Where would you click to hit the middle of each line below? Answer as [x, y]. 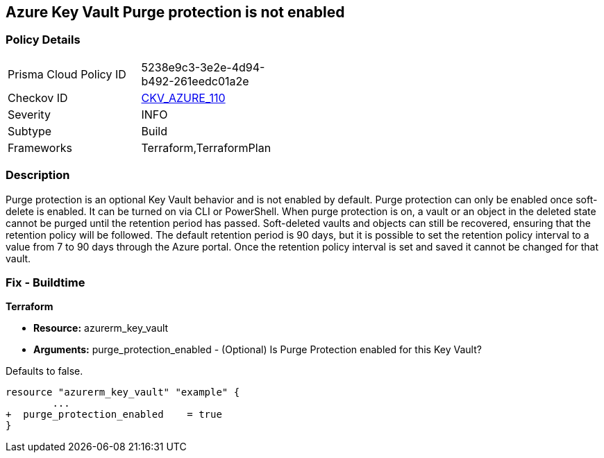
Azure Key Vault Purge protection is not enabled [175, 12]
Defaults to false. [44, 371]
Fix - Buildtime [45, 282]
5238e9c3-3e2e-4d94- [203, 67]
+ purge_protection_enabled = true [114, 415]
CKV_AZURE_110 [183, 97]
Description [38, 175]
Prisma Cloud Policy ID [67, 74]
